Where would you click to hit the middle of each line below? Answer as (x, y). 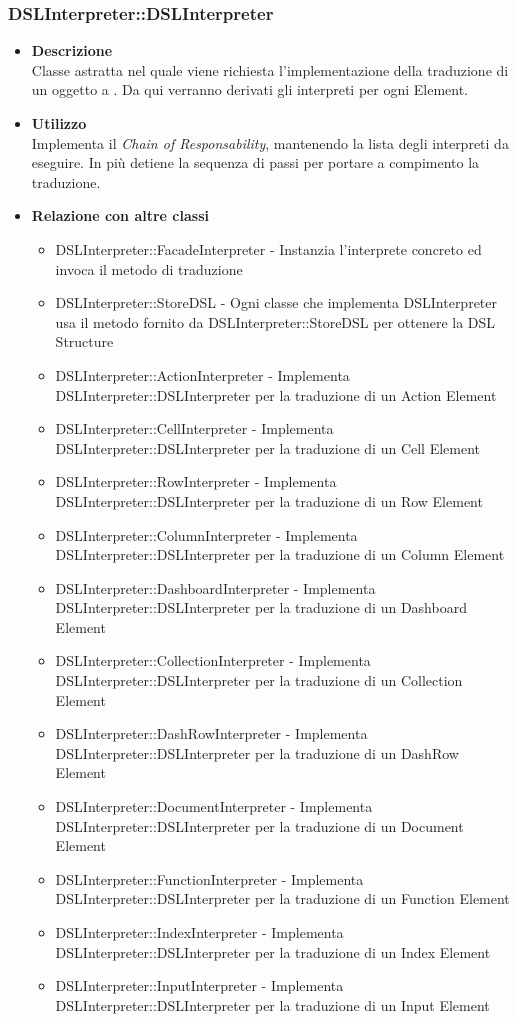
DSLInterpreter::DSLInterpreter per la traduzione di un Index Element (273, 951)
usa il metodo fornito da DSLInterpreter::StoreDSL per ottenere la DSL (275, 321)
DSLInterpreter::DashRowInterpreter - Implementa (211, 733)
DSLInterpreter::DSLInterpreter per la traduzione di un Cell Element (268, 447)
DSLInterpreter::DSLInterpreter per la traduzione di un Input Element (272, 1004)
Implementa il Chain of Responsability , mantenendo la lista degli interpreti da (270, 142)
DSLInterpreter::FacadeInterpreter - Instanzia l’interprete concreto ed (268, 248)
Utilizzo (59, 123)
